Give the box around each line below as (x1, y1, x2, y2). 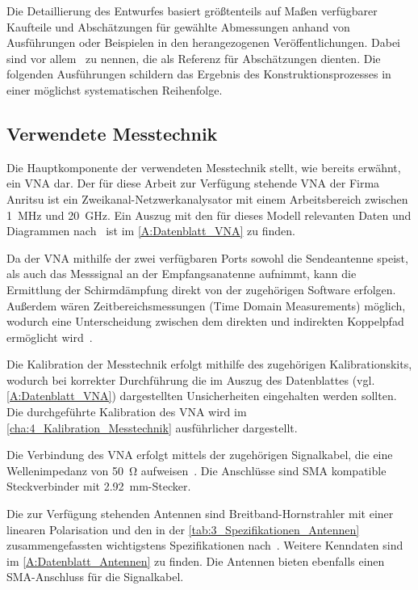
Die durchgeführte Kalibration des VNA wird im (6, 403, 247, 420)
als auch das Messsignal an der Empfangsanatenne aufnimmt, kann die (6, 265, 357, 282)
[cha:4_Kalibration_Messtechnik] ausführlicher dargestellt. (6, 419, 298, 436)
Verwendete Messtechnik (6, 120, 218, 145)
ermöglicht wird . (6, 328, 93, 345)
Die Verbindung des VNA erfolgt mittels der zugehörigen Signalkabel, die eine (6, 446, 393, 463)
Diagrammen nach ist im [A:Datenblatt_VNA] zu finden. (6, 222, 295, 239)
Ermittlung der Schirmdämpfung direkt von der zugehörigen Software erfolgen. (6, 280, 396, 297)
